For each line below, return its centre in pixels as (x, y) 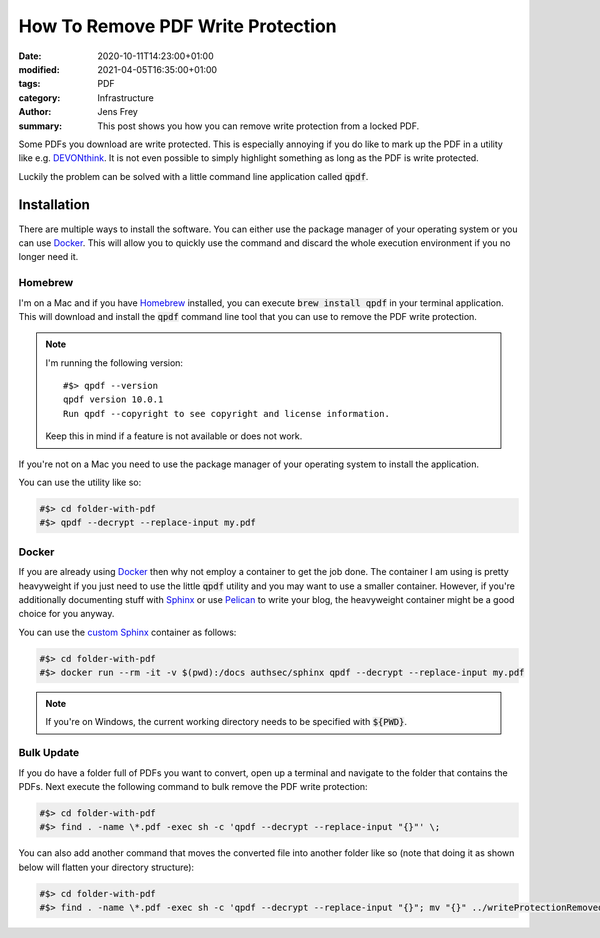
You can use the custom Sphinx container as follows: (127, 632)
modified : (39, 69)
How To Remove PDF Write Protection (177, 26)
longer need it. (48, 257)
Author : (35, 112)
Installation (54, 205)
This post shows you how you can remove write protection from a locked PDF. (258, 126)
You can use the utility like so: (80, 482)
